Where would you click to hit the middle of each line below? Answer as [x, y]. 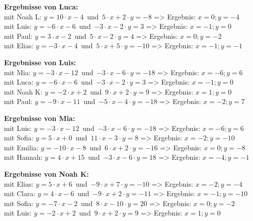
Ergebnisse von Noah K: [46, 173]
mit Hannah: [23, 157]
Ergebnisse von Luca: [41, 6]
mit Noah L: [23, 16]
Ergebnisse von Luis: [40, 62]
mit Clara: [20, 193]
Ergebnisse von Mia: [40, 118]
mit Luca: [19, 82]
